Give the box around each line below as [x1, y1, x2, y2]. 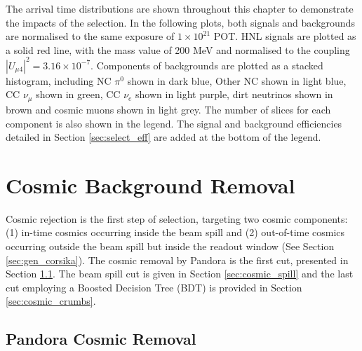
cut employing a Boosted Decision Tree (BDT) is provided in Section [6, 280, 302, 294]
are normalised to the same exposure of [6, 29, 175, 43]
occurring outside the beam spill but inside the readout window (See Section [6, 239, 335, 254]
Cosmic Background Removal [6, 170, 295, 199]
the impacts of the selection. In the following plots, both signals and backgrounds [6, 15, 355, 29]
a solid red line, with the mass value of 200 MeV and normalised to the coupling [6, 42, 350, 57]
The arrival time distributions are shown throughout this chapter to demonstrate [6, 1, 354, 15]
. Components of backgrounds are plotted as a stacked [90, 57, 323, 72]
